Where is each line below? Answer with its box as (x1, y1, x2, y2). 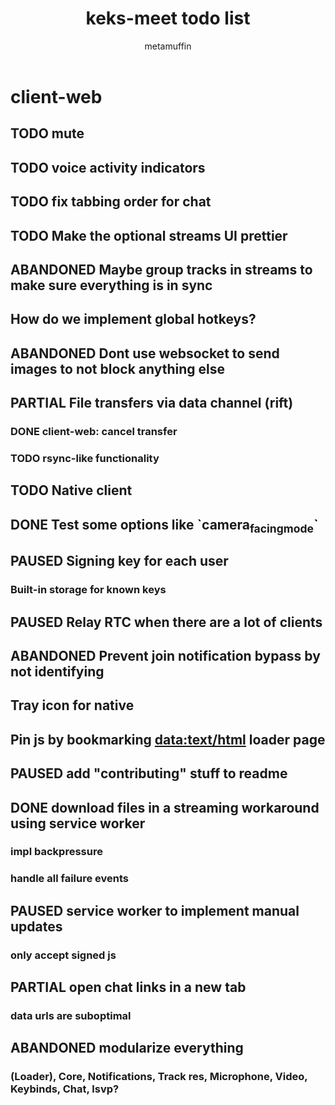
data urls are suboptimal (10, 1009, 132, 1022)
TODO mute (10, 125, 85, 142)
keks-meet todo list (85, 7, 251, 30)
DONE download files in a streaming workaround (10, 799, 320, 816)
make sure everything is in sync (10, 277, 213, 294)
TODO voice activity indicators (10, 159, 206, 176)
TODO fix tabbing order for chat (10, 193, 212, 211)
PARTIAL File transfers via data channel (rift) (10, 395, 294, 412)
